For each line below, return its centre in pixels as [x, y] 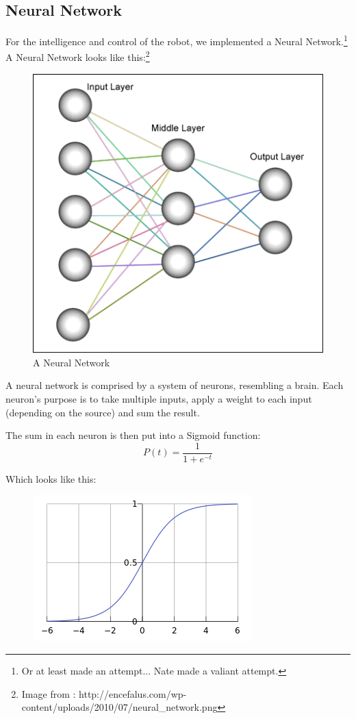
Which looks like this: [51, 478]
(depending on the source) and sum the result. [103, 412]
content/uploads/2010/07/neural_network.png [119, 707]
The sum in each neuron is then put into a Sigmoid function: [133, 435]
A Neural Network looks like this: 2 [78, 56]
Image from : [49, 693]
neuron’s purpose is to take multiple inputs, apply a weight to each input [159, 398]
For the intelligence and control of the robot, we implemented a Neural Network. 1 [177, 40]
